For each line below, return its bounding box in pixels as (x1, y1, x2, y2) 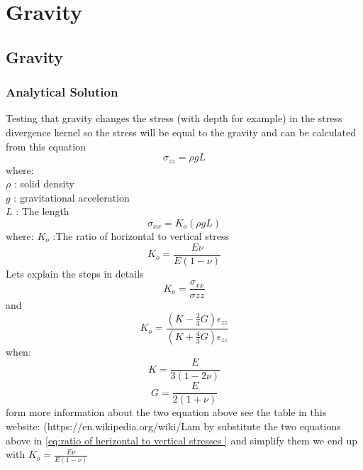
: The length (16, 204, 69, 219)
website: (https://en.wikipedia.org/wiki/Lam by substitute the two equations (6, 419, 341, 434)
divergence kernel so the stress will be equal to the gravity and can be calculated (6, 124, 356, 139)
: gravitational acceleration (13, 190, 130, 204)
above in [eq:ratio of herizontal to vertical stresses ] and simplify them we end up (6, 432, 357, 447)
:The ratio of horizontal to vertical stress (52, 228, 229, 243)
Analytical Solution (6, 83, 118, 101)
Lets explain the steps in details (6, 266, 144, 280)
